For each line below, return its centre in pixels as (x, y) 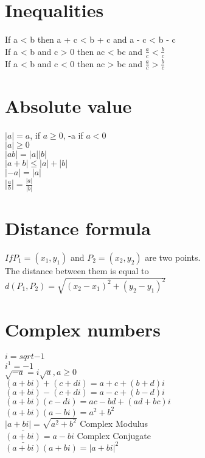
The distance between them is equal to (77, 270)
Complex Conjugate (114, 435)
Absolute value (68, 105)
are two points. (173, 257)
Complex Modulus (114, 423)
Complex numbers (83, 329)
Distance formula (78, 227)
